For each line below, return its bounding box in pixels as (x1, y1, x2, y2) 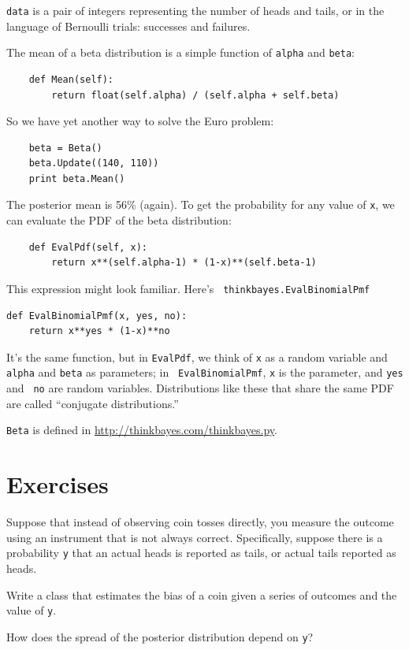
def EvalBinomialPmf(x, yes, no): (6, 310, 188, 321)
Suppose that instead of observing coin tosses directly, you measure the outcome (6, 514, 394, 530)
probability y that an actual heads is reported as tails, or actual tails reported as (6, 544, 396, 561)
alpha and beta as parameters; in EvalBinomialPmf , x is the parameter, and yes (6, 364, 403, 381)
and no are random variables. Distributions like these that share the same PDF (6, 380, 394, 396)
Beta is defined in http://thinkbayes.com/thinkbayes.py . (6, 422, 277, 438)
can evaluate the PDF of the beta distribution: (6, 212, 232, 228)
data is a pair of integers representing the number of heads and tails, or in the (6, 2, 385, 18)
